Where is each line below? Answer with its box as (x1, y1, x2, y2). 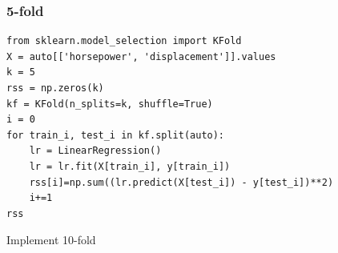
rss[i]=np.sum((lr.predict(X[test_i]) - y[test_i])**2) (29, 176, 334, 188)
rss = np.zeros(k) (6, 82, 104, 94)
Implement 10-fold (6, 231, 96, 248)
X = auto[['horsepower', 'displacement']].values (6, 50, 276, 62)
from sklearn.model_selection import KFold (6, 35, 242, 47)
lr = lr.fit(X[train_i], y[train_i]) (29, 160, 231, 172)
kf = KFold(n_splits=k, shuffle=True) (6, 98, 213, 110)
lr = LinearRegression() (29, 145, 162, 157)
